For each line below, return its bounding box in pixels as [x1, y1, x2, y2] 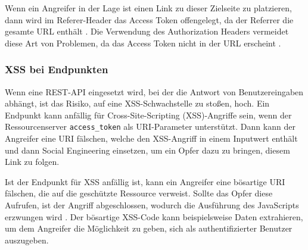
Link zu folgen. [5, 155, 60, 168]
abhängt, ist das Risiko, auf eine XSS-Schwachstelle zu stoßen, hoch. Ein [5, 97, 270, 110]
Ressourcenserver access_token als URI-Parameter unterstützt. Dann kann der [5, 120, 295, 133]
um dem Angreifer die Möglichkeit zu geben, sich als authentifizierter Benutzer [5, 222, 293, 235]
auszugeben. [5, 233, 49, 246]
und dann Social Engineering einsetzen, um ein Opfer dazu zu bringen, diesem [5, 143, 290, 156]
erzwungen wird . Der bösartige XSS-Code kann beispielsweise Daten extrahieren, [5, 210, 303, 223]
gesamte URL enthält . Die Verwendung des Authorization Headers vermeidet [5, 25, 289, 37]
